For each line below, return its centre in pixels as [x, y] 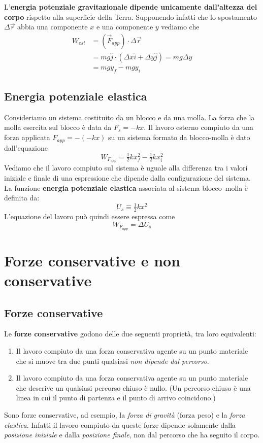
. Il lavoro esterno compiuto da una [199, 127]
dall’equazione [26, 147]
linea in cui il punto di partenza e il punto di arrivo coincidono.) [116, 398]
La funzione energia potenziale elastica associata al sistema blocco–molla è [126, 188]
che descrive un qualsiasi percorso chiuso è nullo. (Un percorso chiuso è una [133, 387]
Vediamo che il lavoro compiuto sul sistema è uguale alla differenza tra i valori [126, 168]
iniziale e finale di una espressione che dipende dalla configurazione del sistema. [127, 178]
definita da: [22, 198]
